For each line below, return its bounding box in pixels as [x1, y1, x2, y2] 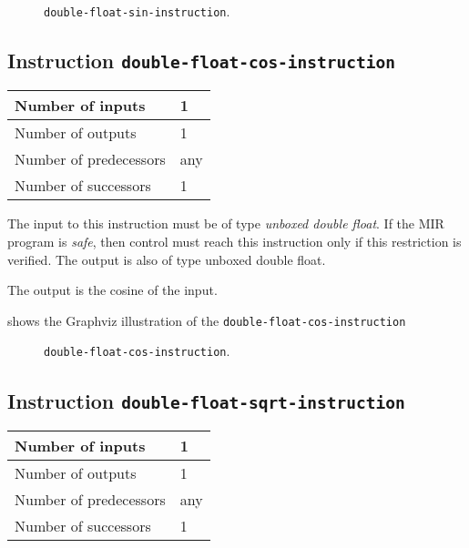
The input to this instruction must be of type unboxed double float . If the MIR [7, 214, 444, 233]
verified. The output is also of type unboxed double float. [7, 249, 326, 269]
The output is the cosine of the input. [7, 280, 218, 299]
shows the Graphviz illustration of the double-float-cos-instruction [7, 310, 406, 330]
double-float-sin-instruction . [44, 2, 230, 20]
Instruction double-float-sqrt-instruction [7, 386, 405, 414]
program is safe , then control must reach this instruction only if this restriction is [7, 232, 462, 251]
